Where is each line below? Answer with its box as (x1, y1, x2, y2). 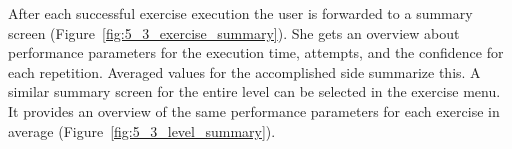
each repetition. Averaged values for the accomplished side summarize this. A (8, 61, 481, 82)
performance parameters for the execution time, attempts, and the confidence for (8, 42, 504, 63)
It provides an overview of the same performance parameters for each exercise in (8, 100, 500, 121)
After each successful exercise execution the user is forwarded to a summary (8, 3, 473, 23)
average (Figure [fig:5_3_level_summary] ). (8, 120, 276, 141)
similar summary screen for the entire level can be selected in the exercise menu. (8, 81, 501, 102)
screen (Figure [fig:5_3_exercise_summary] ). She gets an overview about (8, 22, 460, 43)
